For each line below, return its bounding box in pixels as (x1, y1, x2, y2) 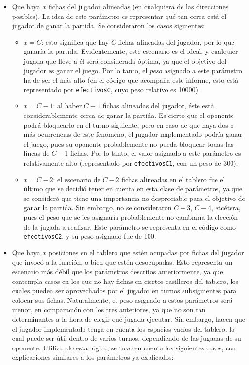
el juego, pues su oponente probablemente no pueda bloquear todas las (23, 138, 234, 149)
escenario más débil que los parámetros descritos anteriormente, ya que (12, 266, 223, 277)
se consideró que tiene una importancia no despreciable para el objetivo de (23, 193, 245, 203)
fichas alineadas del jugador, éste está (102, 100, 214, 111)
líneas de (23, 148, 50, 158)
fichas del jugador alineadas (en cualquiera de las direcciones (49, 1, 229, 11)
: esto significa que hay (41, 36, 109, 47)
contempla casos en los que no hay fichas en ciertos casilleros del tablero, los (12, 276, 238, 286)
